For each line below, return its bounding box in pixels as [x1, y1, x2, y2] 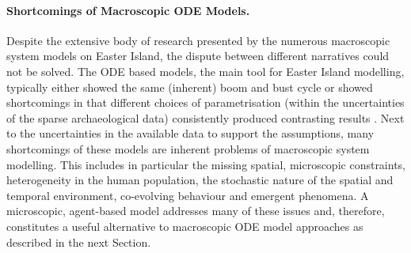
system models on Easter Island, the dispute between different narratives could [6, 47, 390, 64]
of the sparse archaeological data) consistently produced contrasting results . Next [6, 109, 405, 126]
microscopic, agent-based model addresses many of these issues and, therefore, [6, 202, 385, 219]
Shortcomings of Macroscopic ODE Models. [6, 2, 250, 18]
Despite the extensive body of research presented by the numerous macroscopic [6, 32, 390, 48]
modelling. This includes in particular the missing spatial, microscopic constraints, [6, 156, 406, 172]
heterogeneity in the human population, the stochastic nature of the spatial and [6, 172, 394, 188]
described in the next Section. [6, 233, 151, 250]
